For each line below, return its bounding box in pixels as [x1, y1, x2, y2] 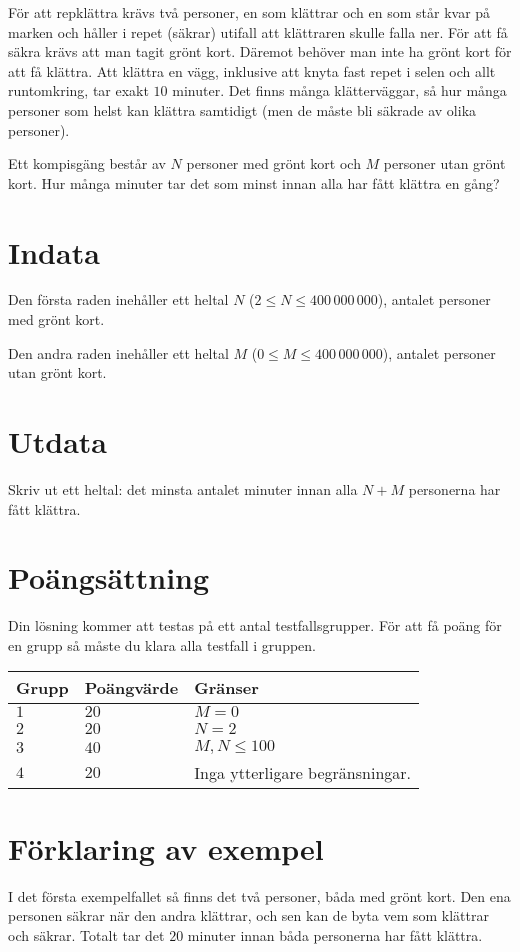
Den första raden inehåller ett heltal [8, 289, 229, 310]
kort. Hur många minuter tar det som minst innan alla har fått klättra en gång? [8, 172, 500, 193]
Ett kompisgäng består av [8, 153, 166, 174]
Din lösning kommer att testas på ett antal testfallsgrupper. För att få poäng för [8, 615, 502, 636]
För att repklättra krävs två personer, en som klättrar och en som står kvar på [8, 2, 491, 22]
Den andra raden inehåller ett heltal [8, 342, 229, 363]
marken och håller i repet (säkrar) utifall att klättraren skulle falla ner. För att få [8, 21, 508, 42]
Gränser [194, 676, 259, 700]
